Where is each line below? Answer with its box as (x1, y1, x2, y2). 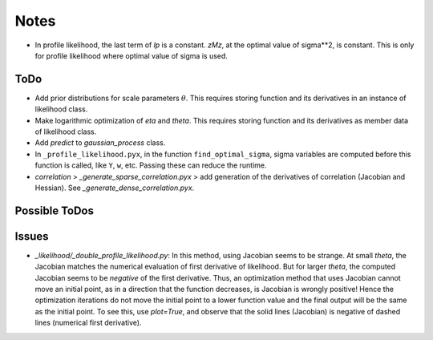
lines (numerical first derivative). (34, 318, 142, 328)
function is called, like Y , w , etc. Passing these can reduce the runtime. (34, 160, 268, 170)
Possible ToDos (14, 204, 94, 217)
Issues (14, 229, 49, 243)
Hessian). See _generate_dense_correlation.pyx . (34, 183, 195, 192)
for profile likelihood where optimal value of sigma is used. (34, 51, 229, 60)
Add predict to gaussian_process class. (34, 138, 166, 148)
